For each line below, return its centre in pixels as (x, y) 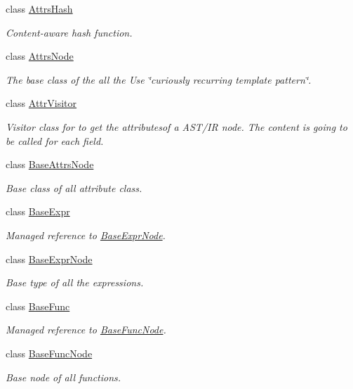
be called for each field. (55, 140)
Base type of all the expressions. (75, 282)
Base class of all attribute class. (74, 187)
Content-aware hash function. (69, 32)
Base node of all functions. (64, 377)
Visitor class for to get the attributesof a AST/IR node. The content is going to (176, 126)
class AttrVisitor (41, 103)
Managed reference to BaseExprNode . (86, 235)
